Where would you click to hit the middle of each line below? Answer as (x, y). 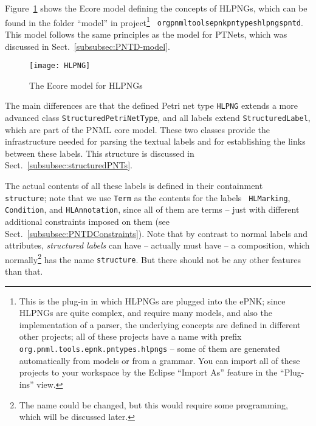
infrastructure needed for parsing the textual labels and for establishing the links (155, 141)
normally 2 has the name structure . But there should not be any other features (153, 258)
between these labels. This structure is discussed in (100, 153)
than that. (24, 271)
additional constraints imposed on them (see (88, 221)
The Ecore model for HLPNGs (86, 85)
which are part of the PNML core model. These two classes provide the (137, 129)
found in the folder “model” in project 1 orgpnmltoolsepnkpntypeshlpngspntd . (154, 21)
